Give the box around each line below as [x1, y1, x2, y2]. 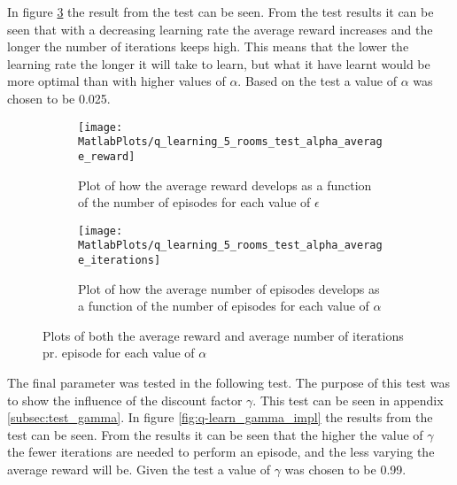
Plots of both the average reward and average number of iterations [43, 326, 404, 344]
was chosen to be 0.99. [284, 460, 407, 479]
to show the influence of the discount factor [7, 390, 243, 409]
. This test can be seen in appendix [252, 390, 444, 409]
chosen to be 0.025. [7, 89, 111, 107]
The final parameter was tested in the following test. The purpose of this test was [7, 373, 450, 392]
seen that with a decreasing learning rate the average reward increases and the [7, 19, 433, 38]
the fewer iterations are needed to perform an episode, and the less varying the [7, 443, 435, 461]
